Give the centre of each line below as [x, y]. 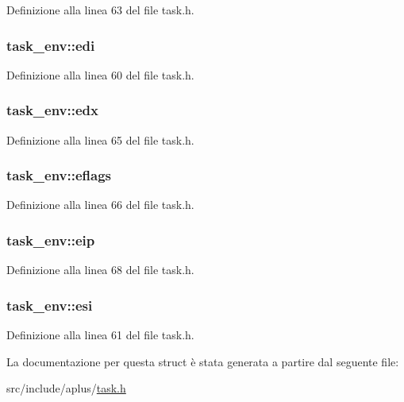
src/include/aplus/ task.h [66, 388]
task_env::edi [51, 45]
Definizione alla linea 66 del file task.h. [100, 205]
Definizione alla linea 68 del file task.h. [100, 270]
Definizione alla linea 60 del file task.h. [100, 74]
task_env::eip [51, 240]
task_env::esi [50, 305]
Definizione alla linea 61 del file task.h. [100, 335]
